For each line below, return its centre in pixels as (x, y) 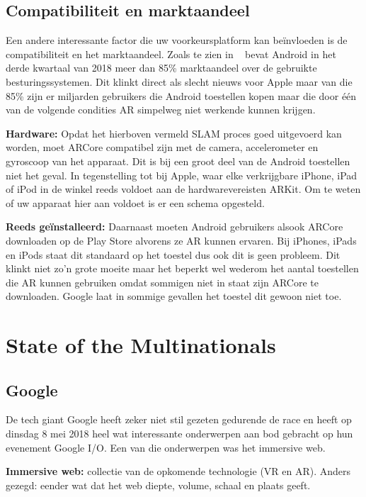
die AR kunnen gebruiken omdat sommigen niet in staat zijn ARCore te (162, 282)
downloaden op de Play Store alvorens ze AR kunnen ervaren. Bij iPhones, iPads (181, 240)
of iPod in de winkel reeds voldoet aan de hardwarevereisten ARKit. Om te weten (183, 189)
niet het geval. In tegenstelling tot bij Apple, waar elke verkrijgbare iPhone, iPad (182, 175)
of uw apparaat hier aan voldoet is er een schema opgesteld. (135, 202)
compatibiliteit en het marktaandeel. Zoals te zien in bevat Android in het (171, 54)
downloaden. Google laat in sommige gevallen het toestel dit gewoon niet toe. (174, 296)
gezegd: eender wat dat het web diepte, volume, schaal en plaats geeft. (158, 485)
